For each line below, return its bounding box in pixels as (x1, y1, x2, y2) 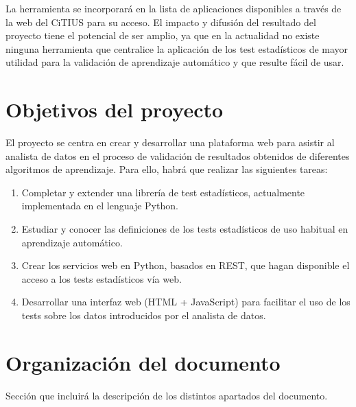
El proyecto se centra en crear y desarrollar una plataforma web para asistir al (5, 135, 335, 150)
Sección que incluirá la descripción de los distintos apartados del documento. (5, 388, 328, 402)
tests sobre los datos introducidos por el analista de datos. (21, 308, 266, 323)
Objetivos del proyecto (5, 95, 224, 124)
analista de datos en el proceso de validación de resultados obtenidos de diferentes (5, 148, 350, 163)
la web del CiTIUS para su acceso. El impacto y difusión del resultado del (5, 14, 316, 29)
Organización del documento (5, 348, 281, 376)
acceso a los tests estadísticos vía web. (21, 271, 182, 286)
